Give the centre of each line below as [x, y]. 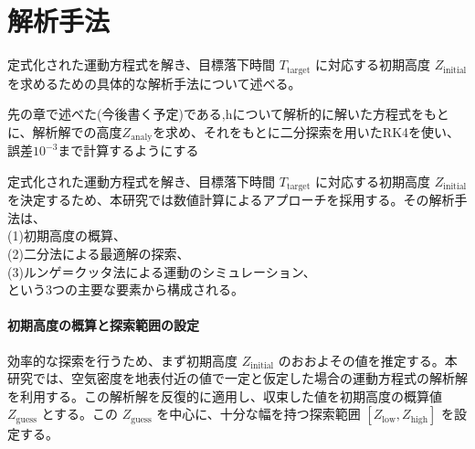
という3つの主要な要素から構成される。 [126, 289]
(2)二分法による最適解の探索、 [99, 254]
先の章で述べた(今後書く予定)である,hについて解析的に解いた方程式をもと [228, 114]
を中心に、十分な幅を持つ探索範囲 [259, 414]
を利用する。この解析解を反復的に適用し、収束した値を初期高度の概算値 [225, 396]
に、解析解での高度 [65, 131]
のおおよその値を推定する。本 [368, 360]
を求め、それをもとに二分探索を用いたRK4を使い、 [306, 131]
